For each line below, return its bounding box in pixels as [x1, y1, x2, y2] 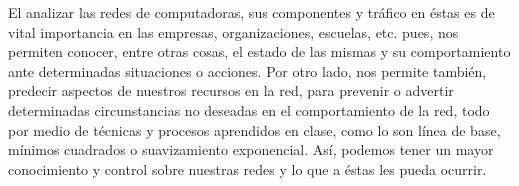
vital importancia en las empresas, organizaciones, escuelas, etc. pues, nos [8, 21, 459, 42]
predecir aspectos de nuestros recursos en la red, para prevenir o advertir [8, 80, 454, 101]
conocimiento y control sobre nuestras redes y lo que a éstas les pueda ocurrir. [8, 158, 487, 179]
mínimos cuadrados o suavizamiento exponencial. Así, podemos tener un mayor [8, 139, 494, 160]
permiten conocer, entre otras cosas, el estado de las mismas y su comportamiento [8, 41, 511, 62]
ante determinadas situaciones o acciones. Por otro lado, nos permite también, [8, 60, 487, 81]
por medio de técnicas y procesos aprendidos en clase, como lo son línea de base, [8, 119, 501, 140]
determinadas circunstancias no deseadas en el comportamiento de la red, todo [8, 99, 490, 120]
